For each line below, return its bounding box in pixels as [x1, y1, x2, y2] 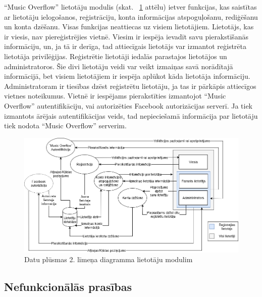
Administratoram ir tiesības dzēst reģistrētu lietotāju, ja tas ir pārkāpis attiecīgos [4, 80, 256, 91]
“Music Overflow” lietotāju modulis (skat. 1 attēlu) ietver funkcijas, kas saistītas [4, 2, 257, 12]
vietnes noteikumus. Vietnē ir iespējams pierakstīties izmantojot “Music [4, 90, 226, 101]
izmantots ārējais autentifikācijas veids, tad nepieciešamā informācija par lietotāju [4, 110, 258, 121]
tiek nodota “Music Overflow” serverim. [4, 120, 127, 131]
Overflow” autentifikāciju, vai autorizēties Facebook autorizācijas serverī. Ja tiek [4, 100, 252, 111]
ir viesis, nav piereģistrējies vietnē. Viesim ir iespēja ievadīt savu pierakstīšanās [4, 31, 248, 41]
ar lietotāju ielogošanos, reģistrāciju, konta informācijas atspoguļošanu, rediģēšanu [4, 11, 258, 22]
